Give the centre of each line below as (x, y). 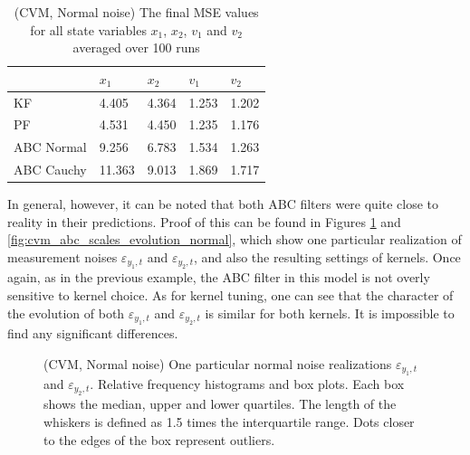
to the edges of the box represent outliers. (159, 439)
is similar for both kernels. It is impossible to (330, 313)
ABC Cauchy (50, 170)
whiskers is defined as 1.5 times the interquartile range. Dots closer (229, 422)
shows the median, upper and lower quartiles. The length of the (220, 404)
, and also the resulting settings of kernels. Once (327, 257)
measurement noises (62, 257)
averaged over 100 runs (136, 47)
